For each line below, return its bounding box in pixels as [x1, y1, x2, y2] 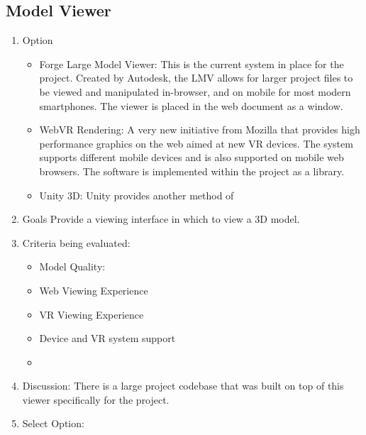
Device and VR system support [39, 331, 176, 346]
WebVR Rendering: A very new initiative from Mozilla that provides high [39, 122, 360, 137]
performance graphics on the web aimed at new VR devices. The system [39, 136, 353, 150]
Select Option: [22, 416, 84, 431]
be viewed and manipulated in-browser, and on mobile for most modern [39, 84, 351, 99]
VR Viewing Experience [39, 307, 144, 321]
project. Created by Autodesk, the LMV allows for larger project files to [39, 70, 353, 85]
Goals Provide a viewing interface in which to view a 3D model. [22, 211, 300, 226]
